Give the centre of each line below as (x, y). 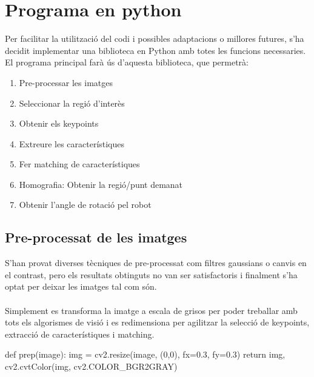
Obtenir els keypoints (59, 123)
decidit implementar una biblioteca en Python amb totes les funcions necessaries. (155, 50)
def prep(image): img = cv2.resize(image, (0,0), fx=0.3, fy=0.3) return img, (145, 354)
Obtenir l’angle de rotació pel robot (85, 205)
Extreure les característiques (72, 143)
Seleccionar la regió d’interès (72, 103)
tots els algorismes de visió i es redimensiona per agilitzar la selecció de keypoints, (157, 322)
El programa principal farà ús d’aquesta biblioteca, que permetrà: (127, 62)
